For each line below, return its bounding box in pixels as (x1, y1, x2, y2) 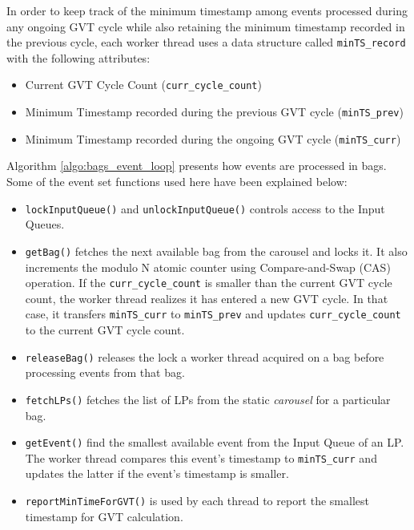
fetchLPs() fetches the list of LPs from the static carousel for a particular (25, 390, 391, 407)
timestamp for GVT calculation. (25, 508, 183, 524)
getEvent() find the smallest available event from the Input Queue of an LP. (25, 434, 404, 451)
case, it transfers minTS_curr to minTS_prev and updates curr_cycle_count (25, 305, 401, 322)
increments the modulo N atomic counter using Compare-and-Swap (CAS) (25, 258, 391, 275)
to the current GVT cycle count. (25, 322, 185, 338)
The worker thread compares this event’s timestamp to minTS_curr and (25, 449, 377, 466)
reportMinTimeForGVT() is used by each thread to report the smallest (25, 492, 369, 508)
